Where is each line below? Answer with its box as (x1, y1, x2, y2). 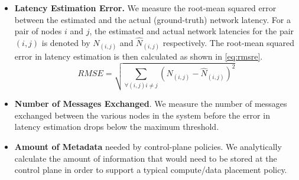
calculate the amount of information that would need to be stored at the (14, 152, 277, 164)
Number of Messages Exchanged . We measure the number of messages (14, 97, 287, 110)
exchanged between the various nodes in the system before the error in (14, 109, 270, 121)
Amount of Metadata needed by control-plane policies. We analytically (14, 140, 282, 153)
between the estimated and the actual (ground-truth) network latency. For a (14, 13, 291, 25)
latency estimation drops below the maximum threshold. (14, 120, 219, 133)
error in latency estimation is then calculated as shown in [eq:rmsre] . (14, 50, 263, 63)
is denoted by (41, 37, 90, 48)
